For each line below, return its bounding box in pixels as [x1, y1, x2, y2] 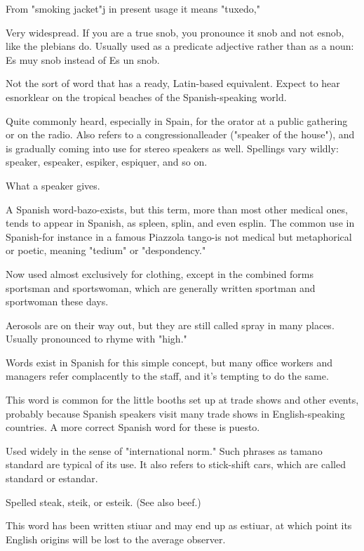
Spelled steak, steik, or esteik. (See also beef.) [6, 494, 201, 509]
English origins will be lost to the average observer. [6, 531, 226, 546]
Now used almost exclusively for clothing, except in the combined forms [6, 266, 314, 281]
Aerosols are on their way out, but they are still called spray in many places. [6, 317, 335, 332]
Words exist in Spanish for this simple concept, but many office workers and [6, 354, 333, 369]
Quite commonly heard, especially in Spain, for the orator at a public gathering [6, 113, 348, 128]
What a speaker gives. [6, 178, 100, 192]
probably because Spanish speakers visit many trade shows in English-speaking [6, 406, 345, 420]
